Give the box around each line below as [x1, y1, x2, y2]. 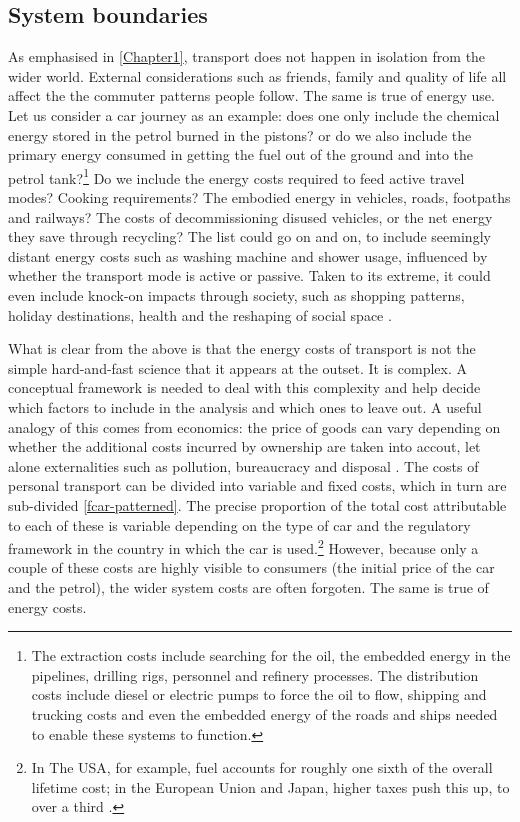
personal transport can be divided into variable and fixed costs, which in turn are [8, 475, 507, 496]
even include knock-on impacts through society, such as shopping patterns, [8, 284, 465, 305]
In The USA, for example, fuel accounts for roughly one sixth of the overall [31, 757, 493, 778]
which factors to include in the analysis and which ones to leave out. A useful [8, 396, 482, 417]
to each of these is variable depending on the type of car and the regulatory [8, 514, 471, 535]
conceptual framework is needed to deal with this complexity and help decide [8, 377, 481, 398]
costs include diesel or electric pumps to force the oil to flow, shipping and [31, 684, 487, 705]
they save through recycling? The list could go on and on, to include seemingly [8, 226, 491, 247]
